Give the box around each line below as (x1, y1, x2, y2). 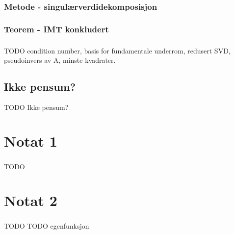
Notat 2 (4, 190, 57, 210)
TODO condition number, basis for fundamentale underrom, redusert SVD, (4, 45, 231, 55)
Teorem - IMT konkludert (4, 23, 109, 35)
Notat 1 (4, 130, 57, 151)
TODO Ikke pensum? (4, 102, 69, 112)
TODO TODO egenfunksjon (4, 220, 89, 231)
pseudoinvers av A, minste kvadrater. (4, 55, 116, 65)
